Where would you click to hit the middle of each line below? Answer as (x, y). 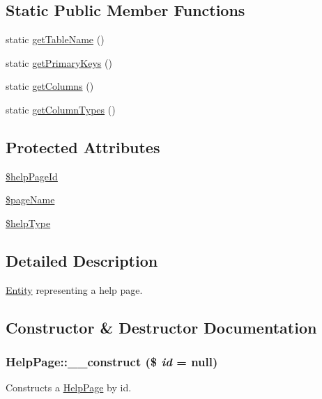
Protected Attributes (83, 147)
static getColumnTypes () (61, 109)
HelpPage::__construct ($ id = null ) (112, 362)
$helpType (28, 222)
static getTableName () (55, 39)
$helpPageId (32, 176)
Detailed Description (82, 260)
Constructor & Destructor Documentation (161, 327)
